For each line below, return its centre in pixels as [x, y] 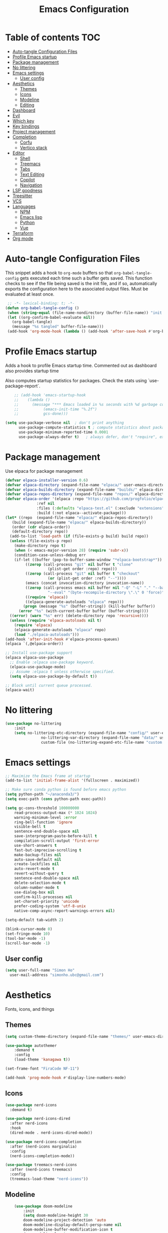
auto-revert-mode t [34, 869]
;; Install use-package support [39, 653]
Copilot [27, 180]
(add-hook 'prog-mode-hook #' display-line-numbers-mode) [66, 1078]
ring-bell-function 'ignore [43, 822]
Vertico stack [33, 147]
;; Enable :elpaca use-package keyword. [52, 662]
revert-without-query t [39, 873]
